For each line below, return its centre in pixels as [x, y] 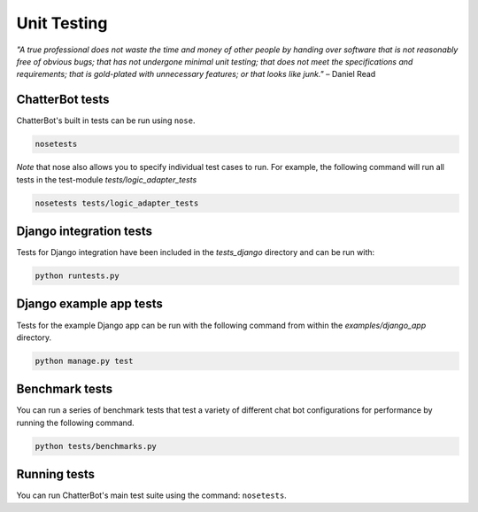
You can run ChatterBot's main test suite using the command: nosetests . [151, 495]
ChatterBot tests [63, 100]
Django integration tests [85, 231]
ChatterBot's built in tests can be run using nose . [106, 120]
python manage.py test [84, 361]
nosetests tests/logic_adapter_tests [117, 203]
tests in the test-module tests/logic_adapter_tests [107, 179]
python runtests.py [77, 276]
